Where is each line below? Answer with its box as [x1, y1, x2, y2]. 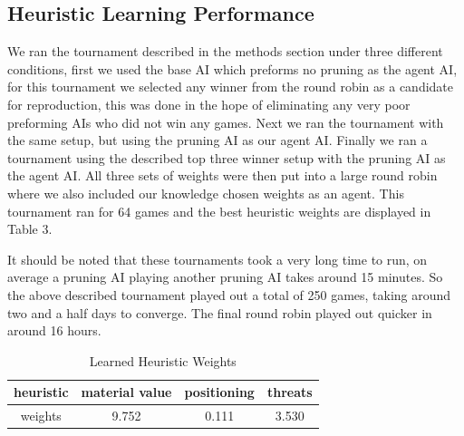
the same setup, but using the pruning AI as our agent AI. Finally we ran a [7, 131, 428, 150]
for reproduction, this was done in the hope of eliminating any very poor [7, 94, 411, 113]
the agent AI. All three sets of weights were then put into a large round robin [7, 166, 438, 185]
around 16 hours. [7, 321, 101, 340]
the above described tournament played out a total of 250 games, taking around [7, 285, 451, 304]
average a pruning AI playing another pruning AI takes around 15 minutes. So [7, 267, 443, 286]
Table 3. [7, 219, 53, 238]
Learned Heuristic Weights [89, 351, 237, 370]
